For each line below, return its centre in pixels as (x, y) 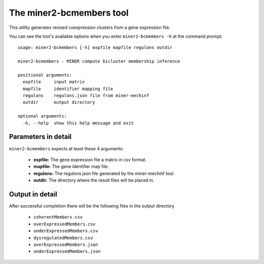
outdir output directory (59, 102)
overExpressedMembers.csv (65, 224)
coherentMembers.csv (58, 217)
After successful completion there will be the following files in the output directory (92, 206)
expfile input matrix (54, 82)
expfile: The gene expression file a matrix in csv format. (90, 160)
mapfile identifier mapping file (68, 89)
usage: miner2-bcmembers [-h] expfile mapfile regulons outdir (95, 48)
